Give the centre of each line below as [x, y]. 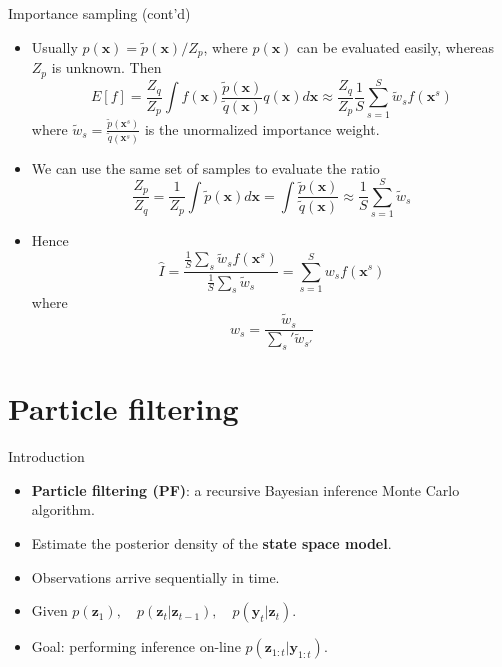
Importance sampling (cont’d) [99, 13]
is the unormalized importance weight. [262, 128]
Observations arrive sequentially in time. [155, 576]
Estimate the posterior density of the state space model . [211, 542]
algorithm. [63, 509]
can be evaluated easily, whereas [396, 46]
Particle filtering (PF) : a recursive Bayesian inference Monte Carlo [245, 489]
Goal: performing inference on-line [136, 646]
